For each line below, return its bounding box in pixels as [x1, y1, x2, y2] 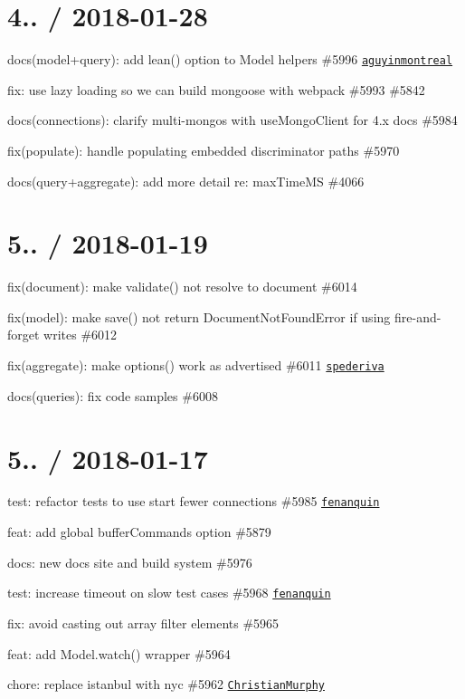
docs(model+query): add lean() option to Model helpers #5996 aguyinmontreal [7, 50, 453, 69]
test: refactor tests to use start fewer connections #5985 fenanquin [7, 492, 380, 511]
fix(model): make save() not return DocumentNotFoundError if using [7, 307, 391, 326]
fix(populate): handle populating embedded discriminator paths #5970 [7, 140, 400, 159]
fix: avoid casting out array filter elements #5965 [7, 613, 280, 632]
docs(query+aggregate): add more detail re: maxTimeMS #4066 [7, 171, 365, 190]
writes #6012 [43, 325, 118, 344]
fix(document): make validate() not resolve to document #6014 [7, 277, 357, 296]
